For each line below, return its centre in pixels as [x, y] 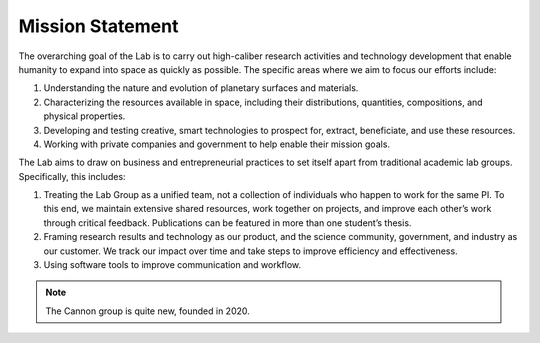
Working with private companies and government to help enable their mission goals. [216, 144]
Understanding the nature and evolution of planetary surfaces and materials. [201, 88]
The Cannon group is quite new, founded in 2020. [147, 311]
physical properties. [84, 116]
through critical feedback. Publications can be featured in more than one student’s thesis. [227, 222]
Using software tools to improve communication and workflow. [172, 265]
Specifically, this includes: [72, 176]
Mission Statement [98, 26]
